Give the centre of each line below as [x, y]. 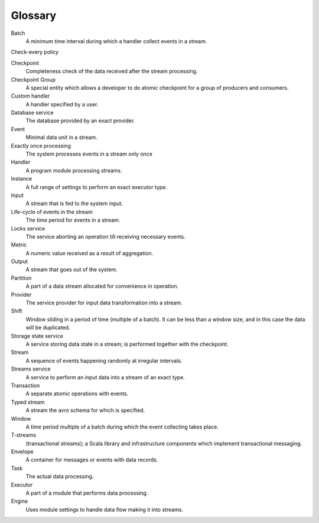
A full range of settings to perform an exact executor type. [97, 187]
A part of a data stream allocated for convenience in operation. [102, 286]
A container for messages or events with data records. [92, 460]
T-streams [24, 435]
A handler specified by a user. [62, 104]
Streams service [31, 369]
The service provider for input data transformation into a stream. [104, 303]
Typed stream [28, 402]
